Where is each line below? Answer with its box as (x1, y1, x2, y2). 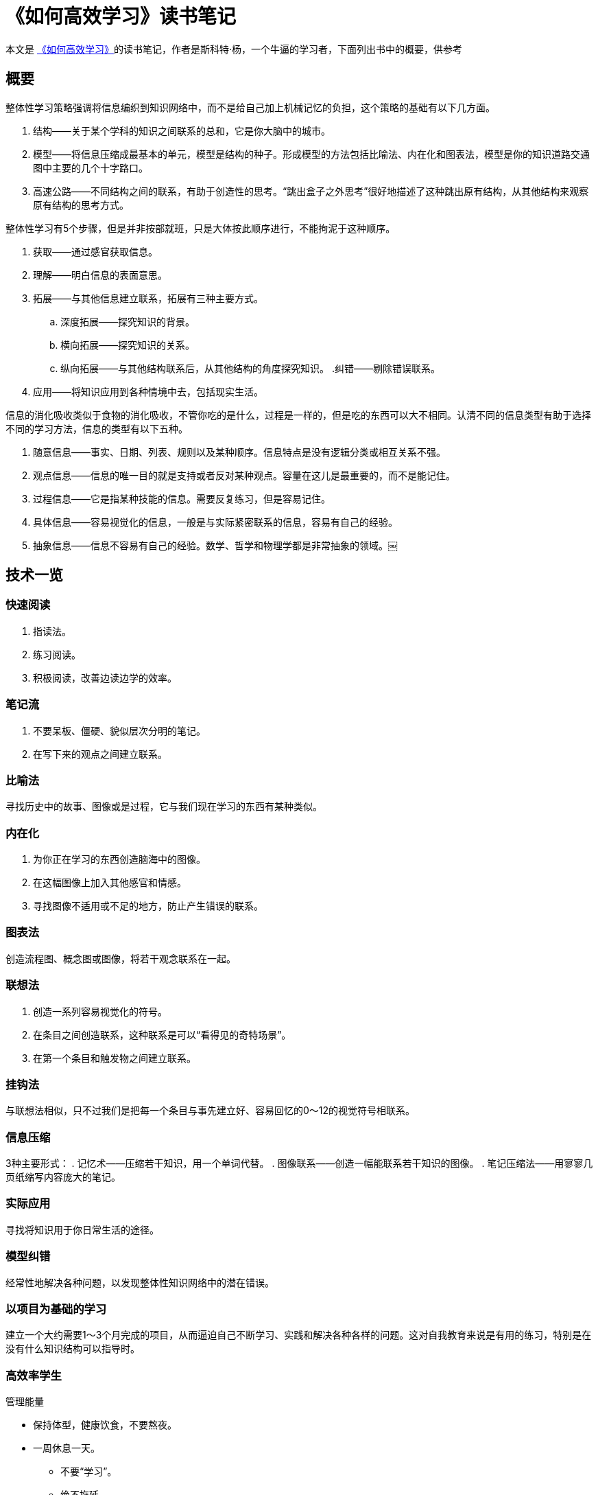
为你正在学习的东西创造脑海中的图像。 (33, 853, 206, 866)
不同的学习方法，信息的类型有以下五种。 (5, 422, 188, 434)
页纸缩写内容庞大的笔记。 (5, 1171, 121, 1183)
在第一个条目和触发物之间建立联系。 (33, 1052, 196, 1064)
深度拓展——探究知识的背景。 (60, 315, 195, 327)
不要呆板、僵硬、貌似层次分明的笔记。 (33, 724, 206, 737)
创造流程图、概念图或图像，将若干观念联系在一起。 (5, 952, 236, 964)
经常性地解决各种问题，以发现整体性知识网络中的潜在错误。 (5, 1276, 274, 1288)
